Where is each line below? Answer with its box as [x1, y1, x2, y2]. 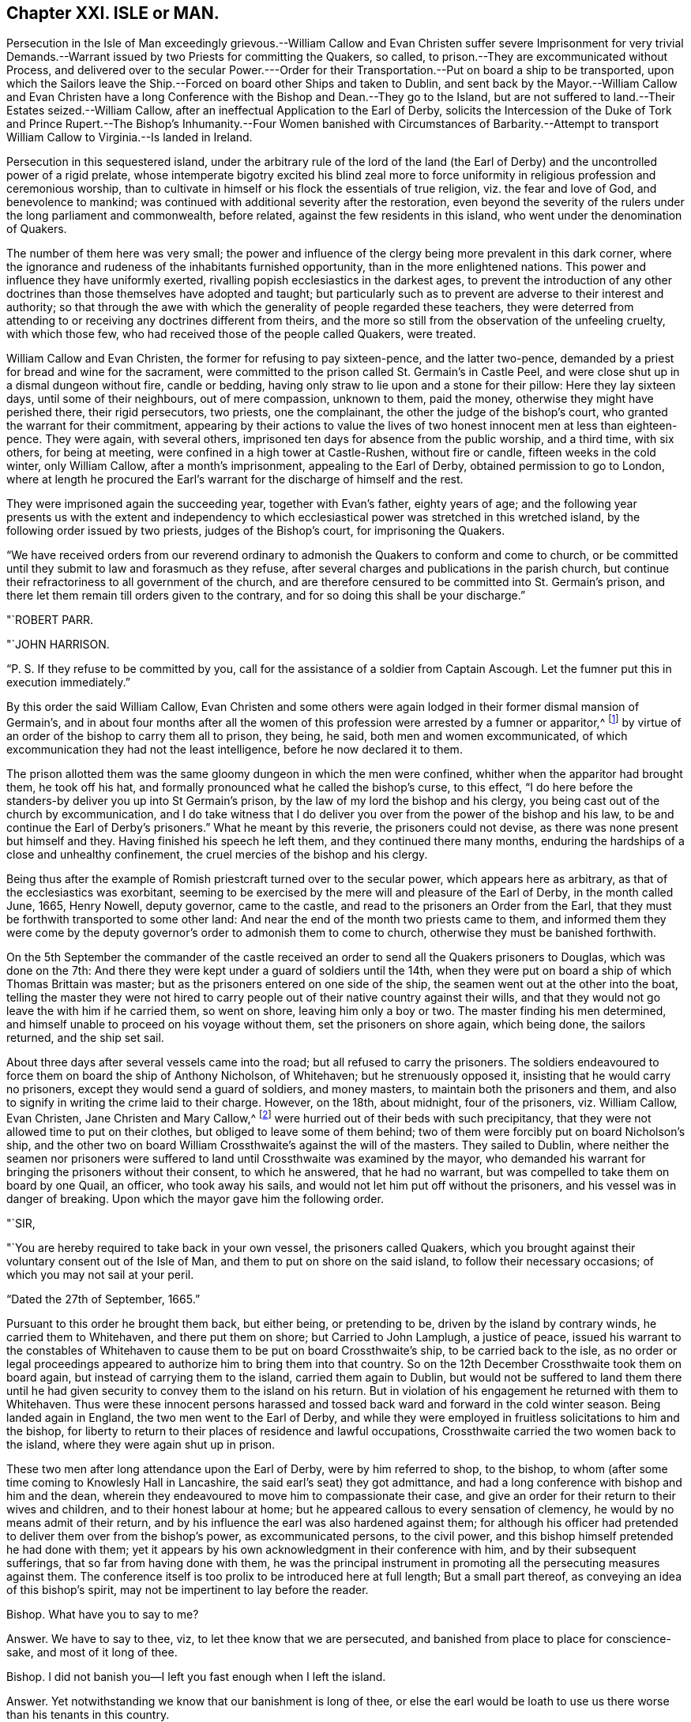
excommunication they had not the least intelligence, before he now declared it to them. [6, 743, 463, 757]
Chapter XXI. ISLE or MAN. [6, 3, 220, 23]
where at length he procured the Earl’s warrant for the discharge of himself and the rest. [6, 472, 464, 487]
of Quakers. [6, 222, 67, 236]
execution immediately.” [6, 675, 130, 690]
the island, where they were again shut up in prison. [6, 1437, 276, 1451]
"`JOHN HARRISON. [6, 637, 110, 652]
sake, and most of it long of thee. [6, 1645, 178, 1659]
